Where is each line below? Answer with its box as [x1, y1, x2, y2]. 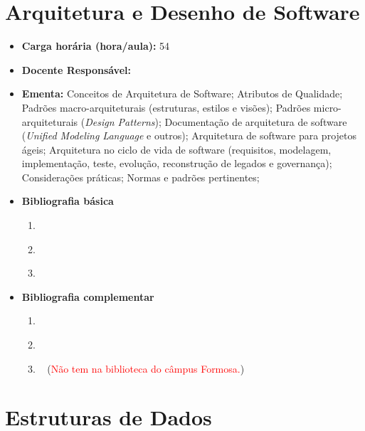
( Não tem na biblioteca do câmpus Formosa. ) [47, 361, 245, 376]
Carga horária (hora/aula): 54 [21, 38, 170, 53]
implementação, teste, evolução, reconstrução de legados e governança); [21, 156, 332, 171]
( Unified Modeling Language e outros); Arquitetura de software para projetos [21, 128, 356, 143]
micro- [313, 100, 342, 115]
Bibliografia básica [21, 193, 114, 208]
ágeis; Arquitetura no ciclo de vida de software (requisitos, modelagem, [21, 142, 332, 156]
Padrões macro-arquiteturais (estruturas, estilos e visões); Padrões [21, 100, 311, 115]
